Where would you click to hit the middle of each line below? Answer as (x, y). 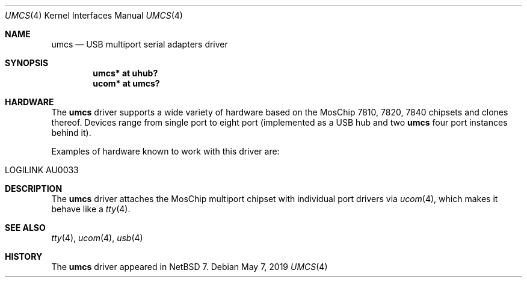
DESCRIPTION (34, 189)
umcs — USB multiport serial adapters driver (140, 44)
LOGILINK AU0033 (42, 170)
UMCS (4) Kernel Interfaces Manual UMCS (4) (94, 15)
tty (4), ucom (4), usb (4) (97, 238)
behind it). (71, 133)
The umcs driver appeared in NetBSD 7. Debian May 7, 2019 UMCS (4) (190, 267)
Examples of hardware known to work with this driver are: (165, 151)
